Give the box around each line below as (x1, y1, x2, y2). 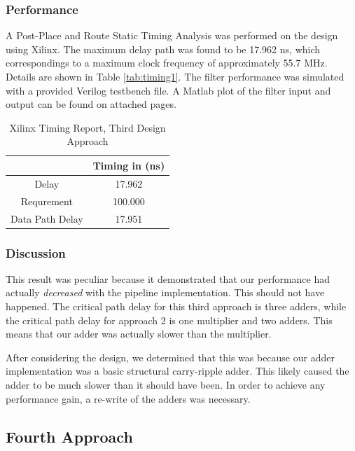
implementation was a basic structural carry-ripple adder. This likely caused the (6, 363, 349, 378)
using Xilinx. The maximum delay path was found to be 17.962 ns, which (6, 41, 321, 56)
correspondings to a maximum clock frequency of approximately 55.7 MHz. (6, 55, 328, 70)
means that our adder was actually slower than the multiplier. (6, 326, 272, 341)
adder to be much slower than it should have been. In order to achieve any (6, 377, 326, 391)
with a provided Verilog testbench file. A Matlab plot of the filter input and (6, 83, 331, 97)
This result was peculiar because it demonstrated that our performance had (6, 271, 330, 286)
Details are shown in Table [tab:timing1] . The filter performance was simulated (6, 69, 344, 83)
